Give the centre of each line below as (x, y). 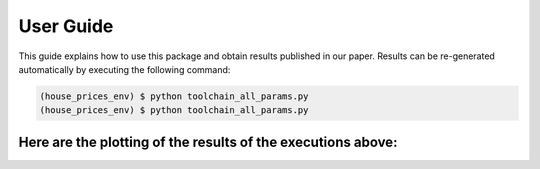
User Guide (66, 26)
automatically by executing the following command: (124, 69)
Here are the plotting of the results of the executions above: (208, 141)
